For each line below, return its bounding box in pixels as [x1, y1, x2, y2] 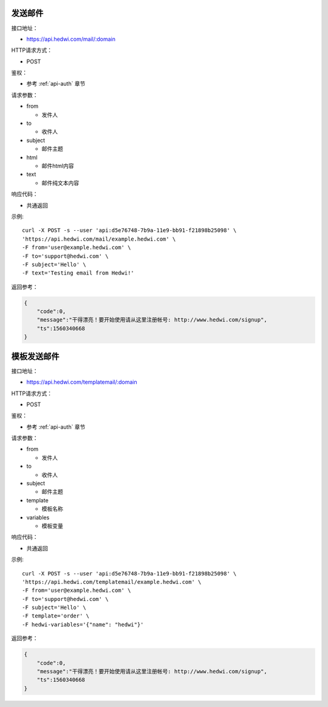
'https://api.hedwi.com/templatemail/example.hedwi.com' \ [22, 579, 202, 585]
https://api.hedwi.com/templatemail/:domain [26, 378, 138, 386]
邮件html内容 [41, 162, 74, 169]
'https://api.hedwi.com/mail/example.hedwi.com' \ [22, 235, 176, 242]
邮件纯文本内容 [41, 179, 79, 186]
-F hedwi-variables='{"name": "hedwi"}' [22, 621, 144, 628]
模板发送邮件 [11, 351, 60, 362]
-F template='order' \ [22, 613, 90, 619]
